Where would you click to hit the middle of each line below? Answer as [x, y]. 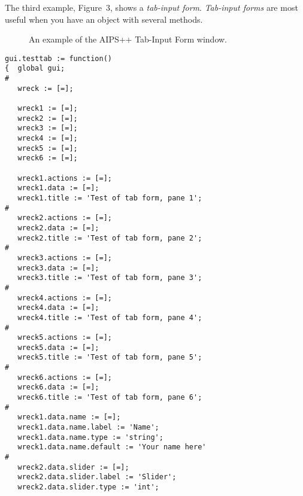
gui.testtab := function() [58, 58]
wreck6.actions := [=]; [65, 377]
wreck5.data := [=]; [58, 347]
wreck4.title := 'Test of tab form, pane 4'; [110, 317]
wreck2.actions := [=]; [65, 218]
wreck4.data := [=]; [58, 308]
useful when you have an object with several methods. [104, 19]
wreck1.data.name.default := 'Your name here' [112, 447]
